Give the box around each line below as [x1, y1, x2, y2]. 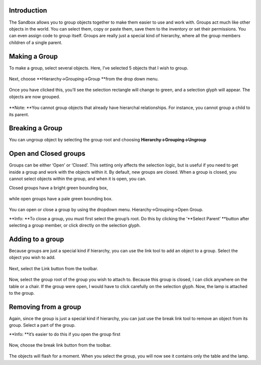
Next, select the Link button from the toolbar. [9, 265, 99, 271]
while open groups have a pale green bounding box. [9, 196, 113, 201]
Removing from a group [9, 303, 82, 311]
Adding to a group [9, 235, 64, 243]
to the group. [9, 290, 35, 296]
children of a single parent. [9, 39, 63, 46]
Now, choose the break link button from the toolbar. [9, 342, 112, 348]
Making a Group [9, 52, 58, 61]
